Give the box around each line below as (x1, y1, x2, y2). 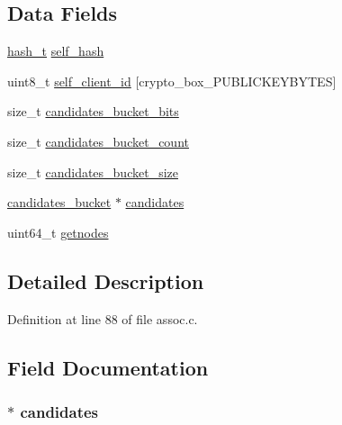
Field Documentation (7, 353, 209, 381)
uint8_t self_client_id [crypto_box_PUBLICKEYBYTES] (7, 71, 337, 90)
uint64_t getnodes (7, 222, 109, 241)
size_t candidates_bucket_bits (7, 102, 179, 121)
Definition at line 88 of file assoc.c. (7, 309, 198, 328)
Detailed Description (7, 267, 204, 294)
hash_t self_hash (7, 41, 104, 60)
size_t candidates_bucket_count (7, 131, 189, 150)
